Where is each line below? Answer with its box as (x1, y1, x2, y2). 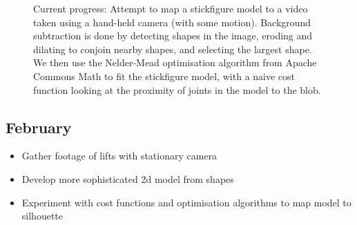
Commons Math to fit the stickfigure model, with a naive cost (33, 68, 296, 83)
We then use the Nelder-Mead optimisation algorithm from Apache (33, 55, 317, 70)
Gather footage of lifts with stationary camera (21, 148, 218, 163)
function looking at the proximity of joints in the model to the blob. (33, 82, 321, 97)
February (6, 116, 72, 137)
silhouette (21, 208, 63, 223)
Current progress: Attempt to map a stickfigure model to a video (33, 1, 308, 15)
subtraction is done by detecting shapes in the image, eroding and (33, 28, 313, 43)
